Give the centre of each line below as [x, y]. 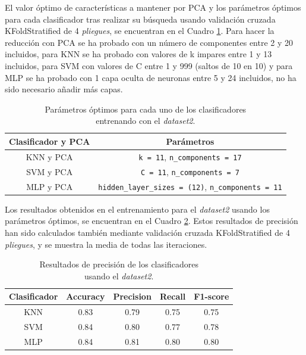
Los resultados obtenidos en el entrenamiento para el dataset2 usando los [137, 209]
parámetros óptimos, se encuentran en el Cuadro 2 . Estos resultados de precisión [152, 221]
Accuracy [86, 296]
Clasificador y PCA [50, 141]
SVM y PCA [50, 171]
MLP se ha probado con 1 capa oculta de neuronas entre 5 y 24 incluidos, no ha [151, 77]
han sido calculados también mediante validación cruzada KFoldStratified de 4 [147, 232]
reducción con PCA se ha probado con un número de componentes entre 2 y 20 [149, 42]
